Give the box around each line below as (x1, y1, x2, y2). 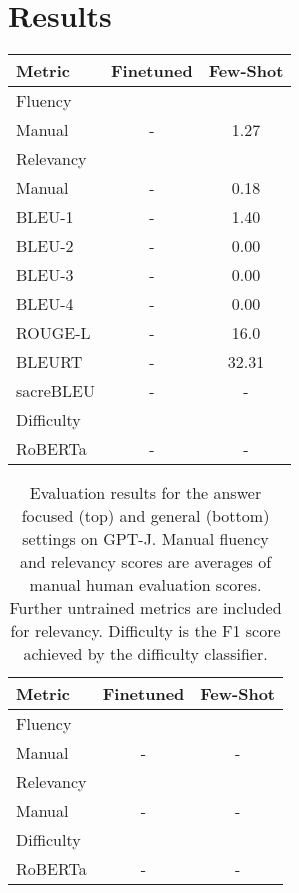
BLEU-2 (16, 234, 74, 258)
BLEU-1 (16, 205, 74, 229)
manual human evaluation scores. (29, 573, 262, 597)
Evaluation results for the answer (29, 481, 262, 505)
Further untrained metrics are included (9, 596, 282, 620)
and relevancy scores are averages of (19, 550, 272, 574)
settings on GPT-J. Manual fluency (22, 527, 269, 551)
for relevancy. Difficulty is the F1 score (10, 619, 281, 643)
